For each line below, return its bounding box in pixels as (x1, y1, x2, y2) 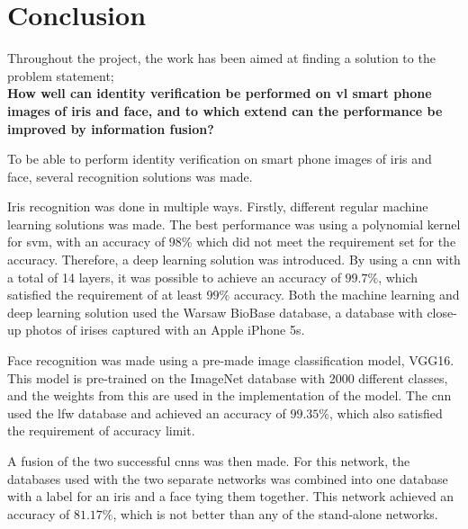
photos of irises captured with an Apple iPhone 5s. (25, 320, 305, 339)
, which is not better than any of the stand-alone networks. (112, 504, 438, 523)
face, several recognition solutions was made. (7, 166, 253, 185)
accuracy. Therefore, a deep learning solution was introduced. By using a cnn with (7, 250, 461, 269)
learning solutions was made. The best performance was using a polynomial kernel (7, 214, 461, 233)
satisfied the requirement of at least (7, 285, 202, 304)
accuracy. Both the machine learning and (233, 285, 460, 304)
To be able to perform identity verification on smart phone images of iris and (7, 149, 432, 168)
